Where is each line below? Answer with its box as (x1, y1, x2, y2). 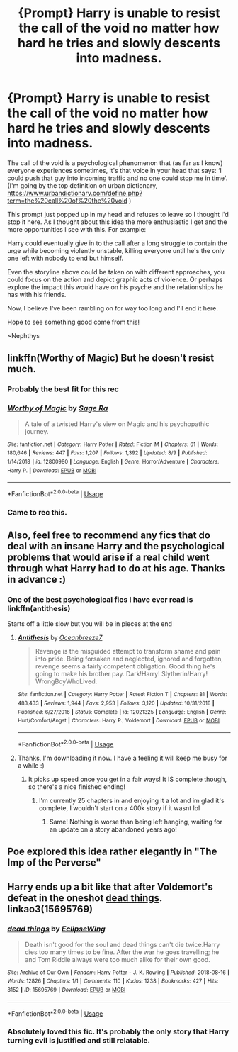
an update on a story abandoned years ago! (49, 824, 177, 834)
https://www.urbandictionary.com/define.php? (7, 189, 143, 197)
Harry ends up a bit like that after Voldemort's (7, 880, 214, 892)
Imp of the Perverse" (7, 856, 101, 869)
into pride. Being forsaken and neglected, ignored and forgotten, (35, 654, 224, 664)
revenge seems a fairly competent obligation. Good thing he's (35, 662, 216, 671)
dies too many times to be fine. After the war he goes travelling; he (24, 948, 220, 956)
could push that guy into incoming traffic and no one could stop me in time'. (7, 174, 228, 182)
